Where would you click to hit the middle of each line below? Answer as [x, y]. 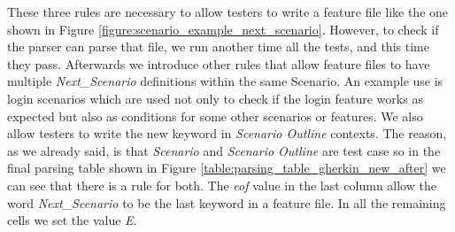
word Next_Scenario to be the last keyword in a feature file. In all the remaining [227, 202]
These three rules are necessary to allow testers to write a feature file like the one [228, 12]
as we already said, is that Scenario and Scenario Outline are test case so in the [224, 150]
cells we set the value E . [72, 220]
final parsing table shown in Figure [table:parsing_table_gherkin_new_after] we [227, 168]
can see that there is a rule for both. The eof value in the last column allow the [222, 185]
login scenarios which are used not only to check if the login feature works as [215, 98]
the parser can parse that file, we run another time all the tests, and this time [218, 46]
